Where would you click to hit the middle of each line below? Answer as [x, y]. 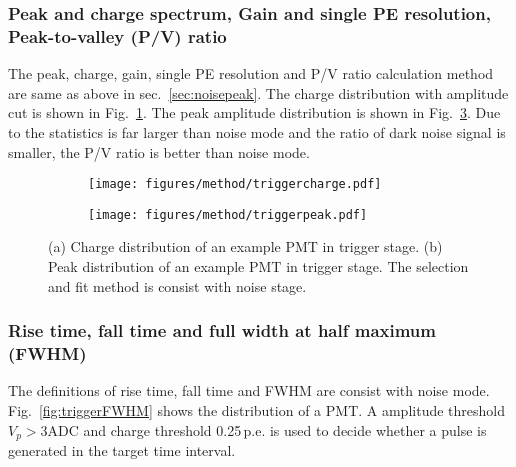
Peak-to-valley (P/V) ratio [117, 35]
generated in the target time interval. [122, 449]
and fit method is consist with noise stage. [177, 285]
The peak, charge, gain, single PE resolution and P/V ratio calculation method [251, 73]
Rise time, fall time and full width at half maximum [222, 330]
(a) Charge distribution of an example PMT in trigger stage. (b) [245, 246]
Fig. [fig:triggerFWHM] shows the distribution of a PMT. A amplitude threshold [256, 409]
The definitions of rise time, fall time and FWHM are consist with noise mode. [249, 390]
